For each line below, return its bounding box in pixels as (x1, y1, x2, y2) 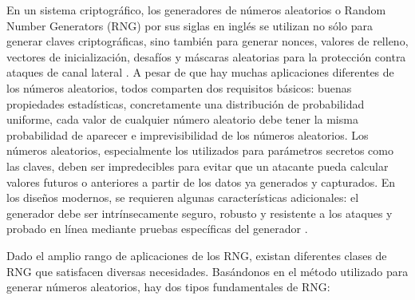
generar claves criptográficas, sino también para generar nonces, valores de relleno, (6, 33, 409, 49)
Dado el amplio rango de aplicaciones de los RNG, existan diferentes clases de (6, 247, 387, 263)
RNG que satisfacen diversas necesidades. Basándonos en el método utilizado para (6, 262, 409, 279)
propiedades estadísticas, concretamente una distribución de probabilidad (6, 95, 365, 112)
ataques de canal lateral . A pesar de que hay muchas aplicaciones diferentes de (6, 64, 394, 81)
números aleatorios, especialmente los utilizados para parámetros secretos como (6, 142, 393, 159)
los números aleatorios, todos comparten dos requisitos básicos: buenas (6, 79, 352, 96)
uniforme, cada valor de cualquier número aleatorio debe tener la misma (6, 111, 358, 128)
